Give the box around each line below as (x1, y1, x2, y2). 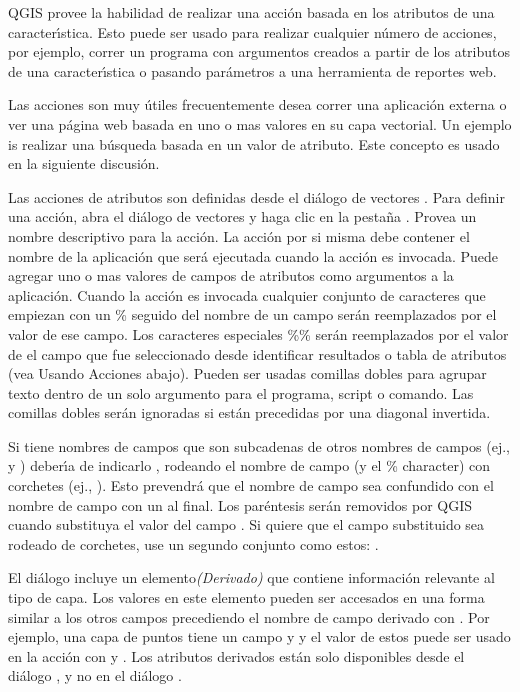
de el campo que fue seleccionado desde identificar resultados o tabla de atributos (8, 343, 507, 364)
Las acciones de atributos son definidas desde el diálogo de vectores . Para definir (8, 186, 505, 207)
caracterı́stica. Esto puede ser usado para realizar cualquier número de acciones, (8, 21, 497, 42)
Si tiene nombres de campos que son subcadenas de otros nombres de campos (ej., (8, 435, 510, 456)
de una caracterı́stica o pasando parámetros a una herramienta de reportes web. (8, 60, 497, 81)
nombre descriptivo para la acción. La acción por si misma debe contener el (8, 225, 470, 246)
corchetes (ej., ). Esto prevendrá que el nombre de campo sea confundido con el (8, 475, 494, 496)
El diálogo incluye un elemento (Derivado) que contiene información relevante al (8, 567, 495, 588)
